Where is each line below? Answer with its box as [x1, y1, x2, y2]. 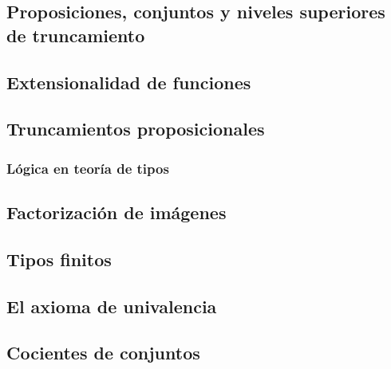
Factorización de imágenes [6, 199, 227, 224]
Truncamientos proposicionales [6, 116, 265, 141]
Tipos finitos [6, 246, 112, 271]
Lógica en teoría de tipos [6, 158, 169, 178]
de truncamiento [6, 22, 145, 47]
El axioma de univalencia [6, 293, 217, 318]
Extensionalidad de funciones [6, 69, 251, 94]
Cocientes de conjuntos [6, 340, 200, 365]
